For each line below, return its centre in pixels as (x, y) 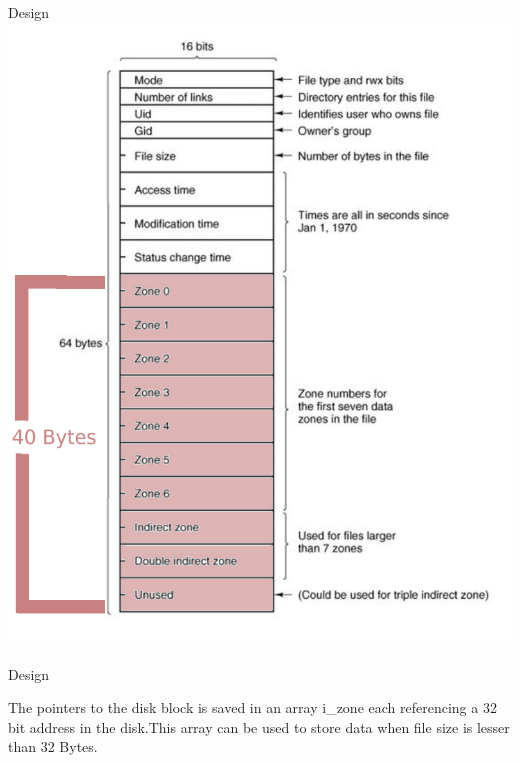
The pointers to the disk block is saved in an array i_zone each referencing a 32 (252, 707)
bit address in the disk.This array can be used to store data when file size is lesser (259, 726)
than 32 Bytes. (53, 746)
